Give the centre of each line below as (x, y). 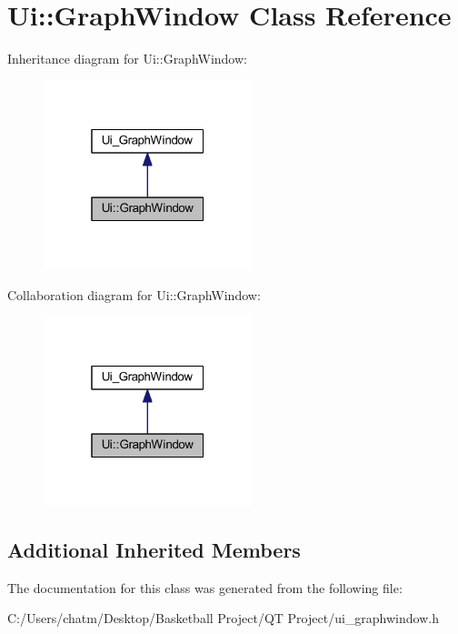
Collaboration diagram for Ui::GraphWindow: (134, 294)
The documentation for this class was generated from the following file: (205, 587)
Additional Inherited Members (154, 550)
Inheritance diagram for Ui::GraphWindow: (127, 59)
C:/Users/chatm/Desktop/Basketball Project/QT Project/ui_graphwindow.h (223, 618)
